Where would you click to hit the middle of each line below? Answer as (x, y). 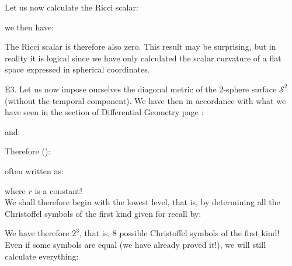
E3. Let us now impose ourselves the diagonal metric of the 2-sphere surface (141, 89)
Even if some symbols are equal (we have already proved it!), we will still (135, 244)
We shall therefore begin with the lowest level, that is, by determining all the (142, 202)
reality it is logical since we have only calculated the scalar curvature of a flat (143, 58)
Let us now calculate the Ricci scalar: (72, 7)
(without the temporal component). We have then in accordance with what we (145, 100)
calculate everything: (42, 256)
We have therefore (37, 233)
